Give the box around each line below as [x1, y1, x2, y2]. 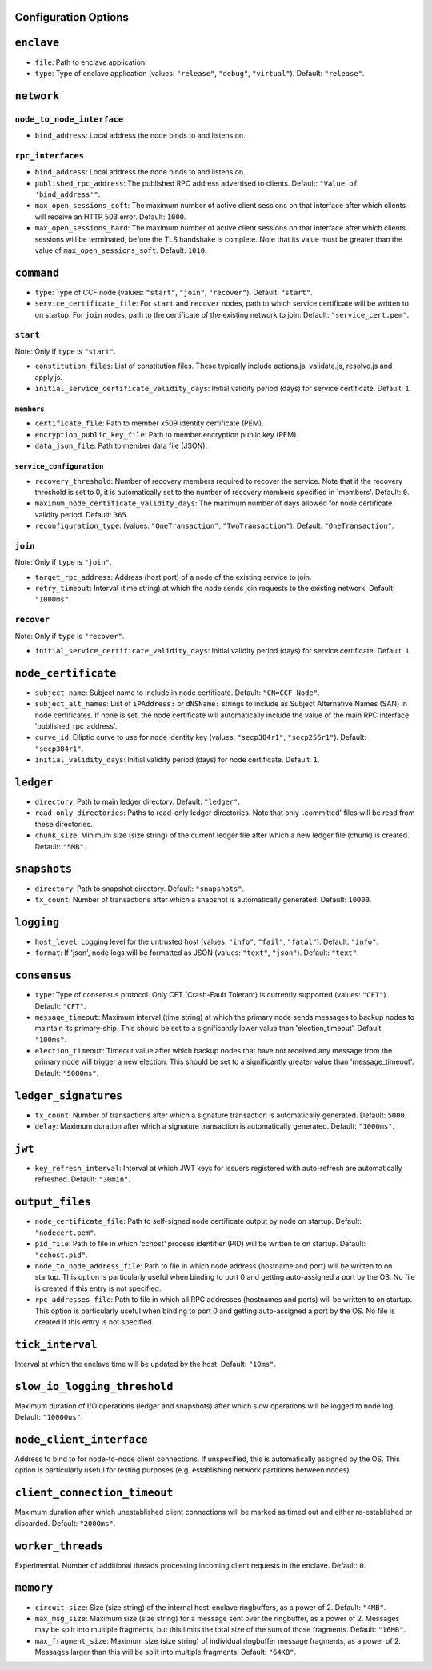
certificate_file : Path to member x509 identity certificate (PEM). [34, 418, 264, 428]
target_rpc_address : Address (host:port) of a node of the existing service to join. [34, 572, 312, 581]
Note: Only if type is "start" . [14, 346, 116, 356]
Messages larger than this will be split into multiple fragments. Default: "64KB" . [34, 1648, 296, 1657]
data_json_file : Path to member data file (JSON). [34, 441, 208, 451]
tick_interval [14, 1338, 98, 1351]
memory [14, 1581, 54, 1595]
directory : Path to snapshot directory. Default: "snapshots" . [34, 884, 244, 893]
